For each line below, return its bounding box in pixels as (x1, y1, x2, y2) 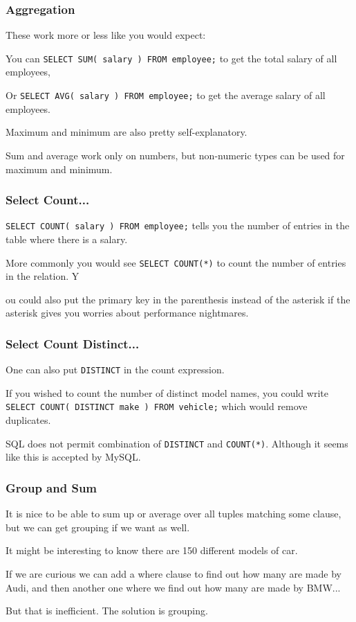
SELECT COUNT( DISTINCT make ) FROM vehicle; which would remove (6, 399, 308, 414)
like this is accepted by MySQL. (6, 450, 141, 464)
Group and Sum (6, 479, 97, 496)
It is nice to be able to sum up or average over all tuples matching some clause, (6, 506, 341, 521)
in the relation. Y (6, 269, 79, 283)
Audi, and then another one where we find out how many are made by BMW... (6, 580, 341, 594)
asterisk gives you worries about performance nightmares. (6, 305, 249, 320)
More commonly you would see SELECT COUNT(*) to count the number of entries (6, 255, 346, 269)
